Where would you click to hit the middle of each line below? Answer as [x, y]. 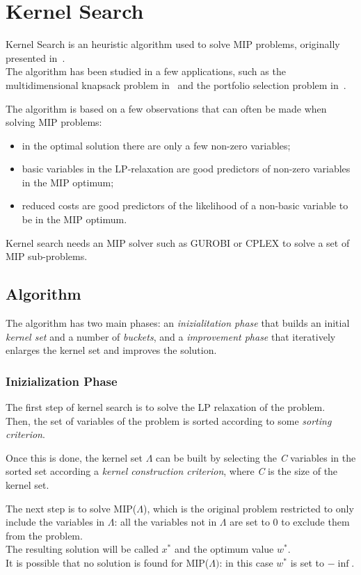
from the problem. [44, 535]
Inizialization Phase [62, 381]
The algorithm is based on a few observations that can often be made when [166, 108]
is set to [307, 562]
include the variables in [55, 522]
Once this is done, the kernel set [74, 457]
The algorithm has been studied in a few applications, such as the [146, 71]
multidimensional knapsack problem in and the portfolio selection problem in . [176, 84]
